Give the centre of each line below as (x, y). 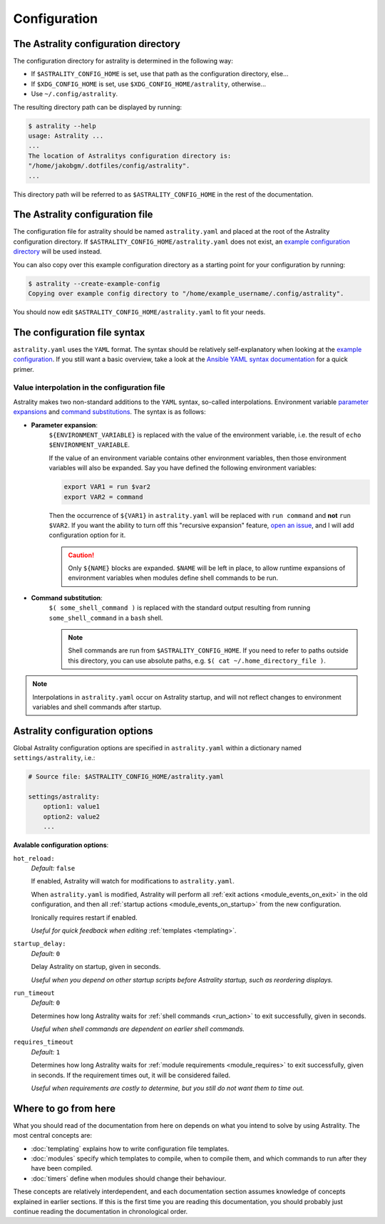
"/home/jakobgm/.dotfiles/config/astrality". (109, 166)
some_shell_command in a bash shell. (106, 618)
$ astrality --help (62, 126)
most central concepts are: (53, 1136)
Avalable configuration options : (61, 845)
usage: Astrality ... (66, 136)
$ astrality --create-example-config (94, 284)
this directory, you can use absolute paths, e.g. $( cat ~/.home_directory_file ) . (197, 660)
